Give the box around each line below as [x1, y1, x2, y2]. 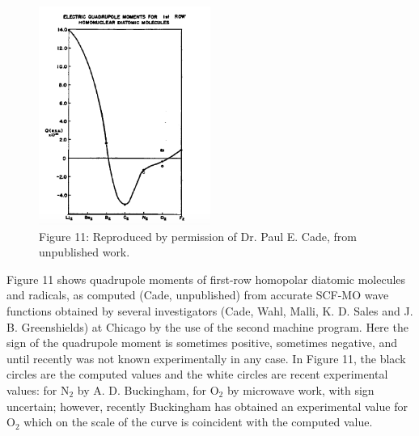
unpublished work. [39, 243, 130, 260]
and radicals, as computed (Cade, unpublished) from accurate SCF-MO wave [6, 286, 389, 303]
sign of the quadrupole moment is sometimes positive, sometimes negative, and [6, 334, 398, 351]
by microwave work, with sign [226, 381, 375, 398]
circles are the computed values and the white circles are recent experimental [6, 366, 388, 383]
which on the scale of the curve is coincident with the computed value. [23, 413, 373, 430]
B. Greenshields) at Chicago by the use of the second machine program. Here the [6, 318, 408, 335]
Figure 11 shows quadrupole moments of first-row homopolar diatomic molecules [6, 270, 406, 287]
